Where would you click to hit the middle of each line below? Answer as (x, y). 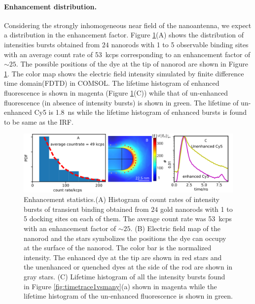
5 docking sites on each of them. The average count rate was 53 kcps (128, 219)
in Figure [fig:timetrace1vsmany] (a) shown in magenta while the (120, 286)
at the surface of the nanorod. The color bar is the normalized (118, 248)
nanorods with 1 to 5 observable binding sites (180, 44)
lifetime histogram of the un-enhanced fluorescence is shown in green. (128, 296)
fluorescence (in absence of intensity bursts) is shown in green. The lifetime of (121, 102)
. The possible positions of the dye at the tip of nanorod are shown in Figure (132, 64)
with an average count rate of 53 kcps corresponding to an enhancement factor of (127, 54)
